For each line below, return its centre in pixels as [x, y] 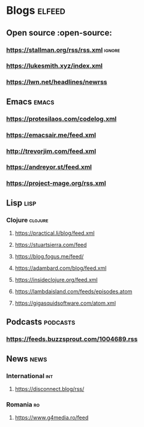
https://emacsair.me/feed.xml [51, 135]
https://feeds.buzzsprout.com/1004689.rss [72, 339]
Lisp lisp [21, 203]
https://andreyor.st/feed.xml [49, 167]
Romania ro [23, 404]
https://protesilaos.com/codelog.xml [61, 119]
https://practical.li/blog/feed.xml [55, 233]
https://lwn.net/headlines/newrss [57, 82]
